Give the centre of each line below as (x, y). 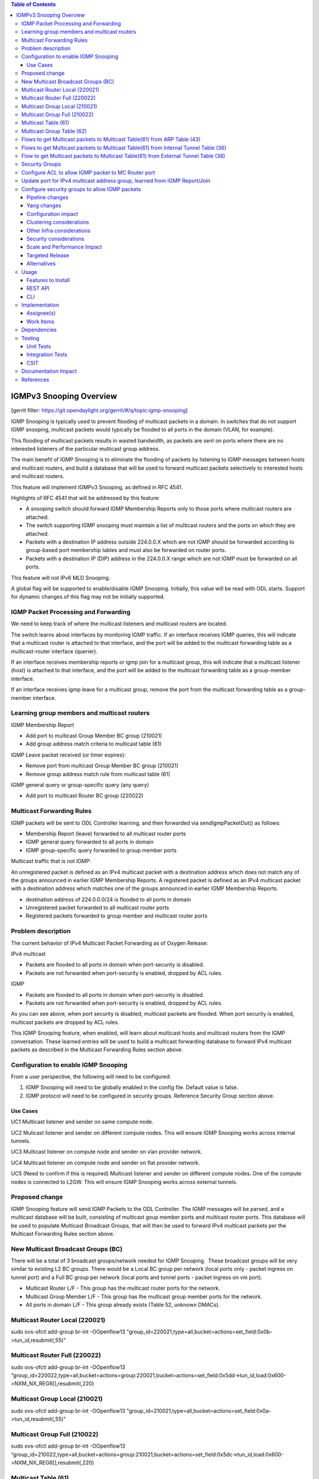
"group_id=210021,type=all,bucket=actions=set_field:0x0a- (198, 1410)
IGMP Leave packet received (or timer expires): (69, 755)
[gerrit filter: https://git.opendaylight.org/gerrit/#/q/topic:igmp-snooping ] (100, 411)
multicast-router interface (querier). (54, 651)
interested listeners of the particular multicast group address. (85, 449)
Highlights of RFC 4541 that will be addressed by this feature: (85, 498)
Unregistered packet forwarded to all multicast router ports (97, 908)
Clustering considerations (58, 222)
